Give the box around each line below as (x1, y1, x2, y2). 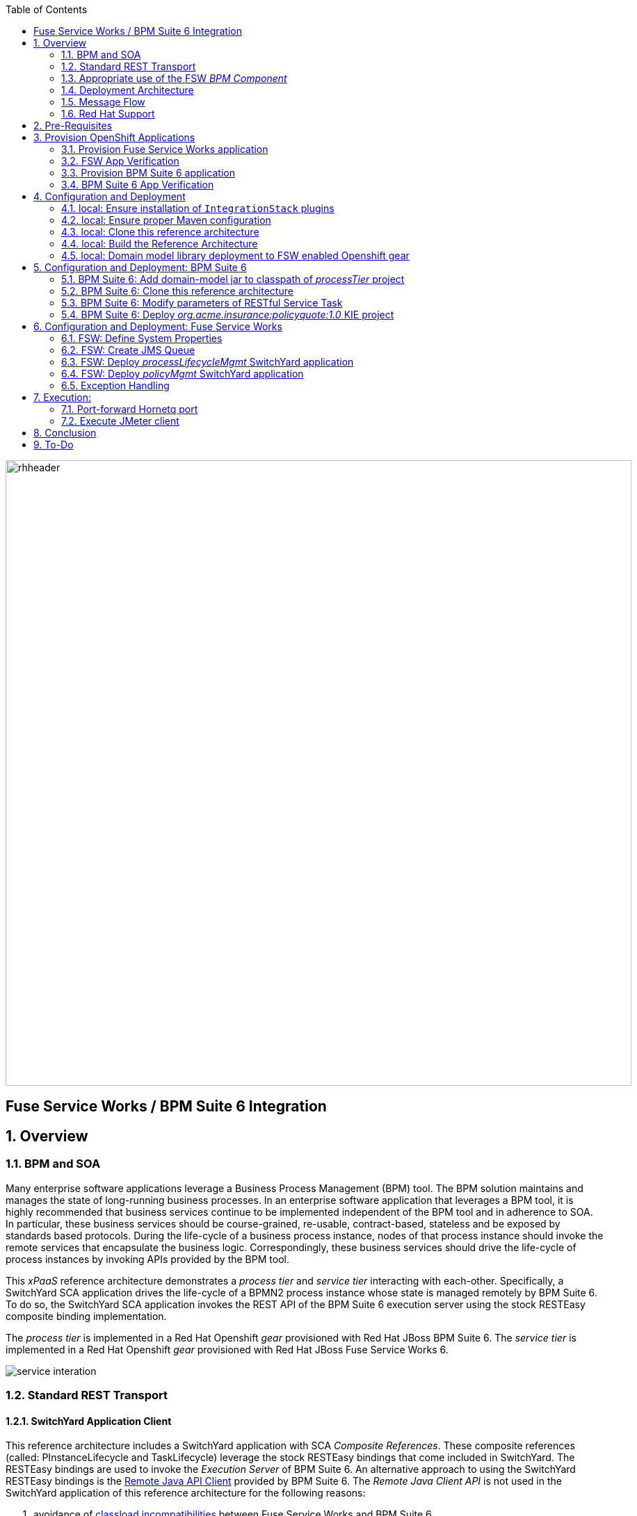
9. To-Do (33, 439, 74, 450)
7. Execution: (33, 391, 91, 403)
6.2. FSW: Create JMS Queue (61, 344, 195, 356)
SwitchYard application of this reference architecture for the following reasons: (6, 1487, 366, 1499)
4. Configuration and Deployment (33, 190, 186, 202)
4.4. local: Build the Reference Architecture (61, 238, 258, 250)
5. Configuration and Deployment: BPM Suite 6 (33, 261, 247, 273)
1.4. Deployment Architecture (61, 84, 194, 96)
